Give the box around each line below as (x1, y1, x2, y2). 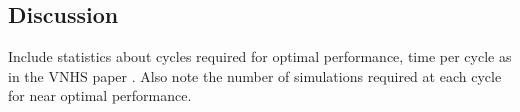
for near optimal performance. (8, 85, 192, 106)
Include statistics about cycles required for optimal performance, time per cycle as (8, 46, 512, 67)
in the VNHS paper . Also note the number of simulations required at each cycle (8, 65, 502, 86)
